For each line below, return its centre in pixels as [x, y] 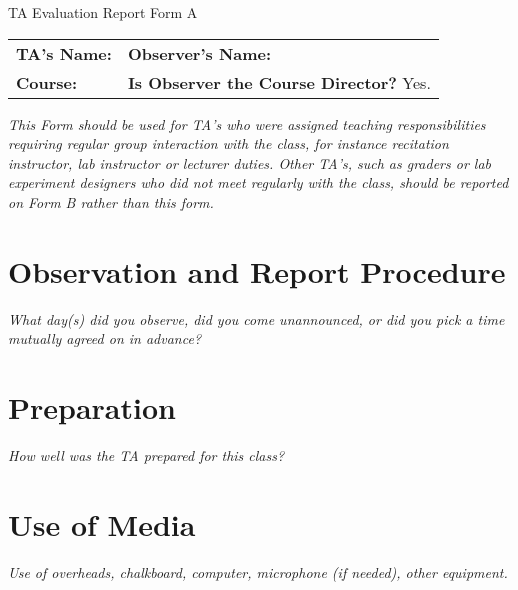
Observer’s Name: [199, 53]
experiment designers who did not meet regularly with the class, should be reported [258, 182]
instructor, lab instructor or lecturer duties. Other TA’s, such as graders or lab [249, 162]
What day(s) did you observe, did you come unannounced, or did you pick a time [256, 318]
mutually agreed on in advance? [105, 338]
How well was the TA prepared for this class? [146, 455]
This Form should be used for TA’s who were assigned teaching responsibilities [247, 123]
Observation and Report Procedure [257, 270]
